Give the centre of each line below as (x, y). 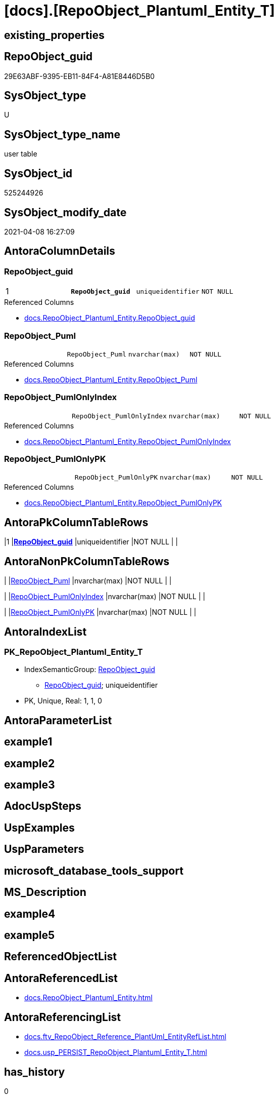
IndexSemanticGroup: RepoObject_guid (90, 670)
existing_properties (54, 35)
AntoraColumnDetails (60, 251)
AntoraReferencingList (63, 1017)
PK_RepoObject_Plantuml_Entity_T (74, 652)
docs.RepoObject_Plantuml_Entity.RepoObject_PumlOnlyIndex (128, 441)
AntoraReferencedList (61, 978)
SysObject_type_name (62, 134)
